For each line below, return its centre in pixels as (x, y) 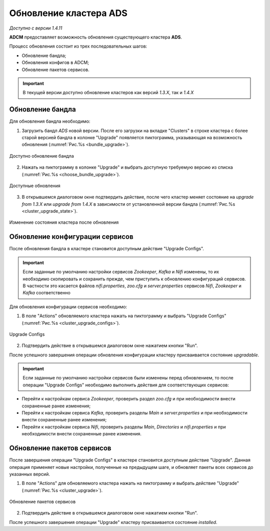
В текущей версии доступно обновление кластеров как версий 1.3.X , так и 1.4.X (108, 93)
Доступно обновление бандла (42, 156)
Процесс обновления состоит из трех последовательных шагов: (78, 46)
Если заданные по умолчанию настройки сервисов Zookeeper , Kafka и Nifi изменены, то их (121, 272)
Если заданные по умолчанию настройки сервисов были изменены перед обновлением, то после (128, 378)
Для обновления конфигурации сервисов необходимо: (68, 307)
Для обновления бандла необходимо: (50, 121)
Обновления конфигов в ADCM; (55, 63)
